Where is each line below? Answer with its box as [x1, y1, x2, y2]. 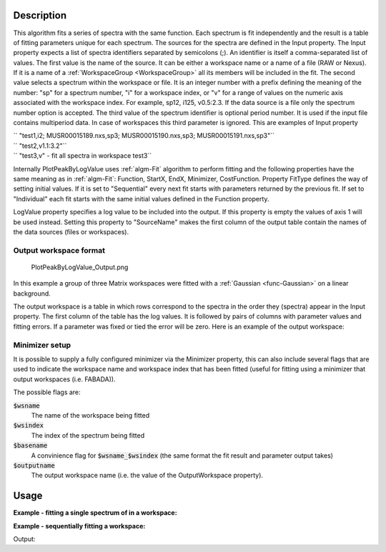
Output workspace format [13, 245, 106, 255]
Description [13, 9, 67, 21]
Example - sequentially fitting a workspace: [13, 521, 146, 530]
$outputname [13, 461, 55, 469]
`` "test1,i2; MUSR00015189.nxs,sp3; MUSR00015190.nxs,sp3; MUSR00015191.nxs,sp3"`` [13, 131, 274, 140]
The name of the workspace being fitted [31, 411, 150, 419]
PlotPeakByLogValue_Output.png [31, 263, 129, 271]
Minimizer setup [13, 340, 71, 350]
